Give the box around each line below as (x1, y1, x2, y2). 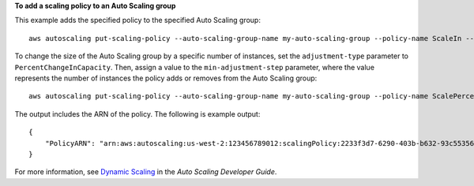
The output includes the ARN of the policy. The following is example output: (14, 109, 261, 118)
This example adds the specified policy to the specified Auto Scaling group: (14, 16, 261, 25)
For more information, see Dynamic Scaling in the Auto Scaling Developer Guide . (14, 167, 277, 177)
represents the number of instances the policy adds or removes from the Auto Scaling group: (14, 73, 318, 83)
